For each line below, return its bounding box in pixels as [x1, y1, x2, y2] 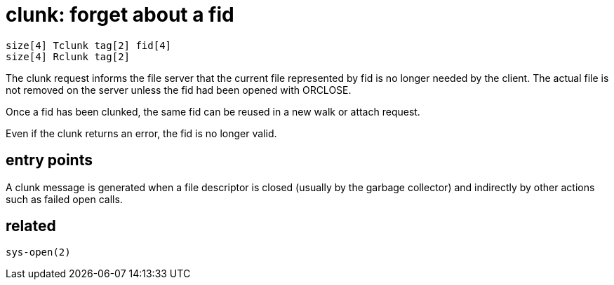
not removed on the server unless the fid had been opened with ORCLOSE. [6, 83, 352, 96]
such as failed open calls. [6, 193, 123, 205]
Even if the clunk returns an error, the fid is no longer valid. [6, 127, 277, 139]
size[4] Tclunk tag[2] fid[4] [6, 39, 172, 51]
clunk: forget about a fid [6, 3, 234, 27]
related [6, 217, 56, 235]
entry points [6, 151, 93, 169]
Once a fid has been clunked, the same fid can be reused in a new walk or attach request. [6, 105, 420, 118]
